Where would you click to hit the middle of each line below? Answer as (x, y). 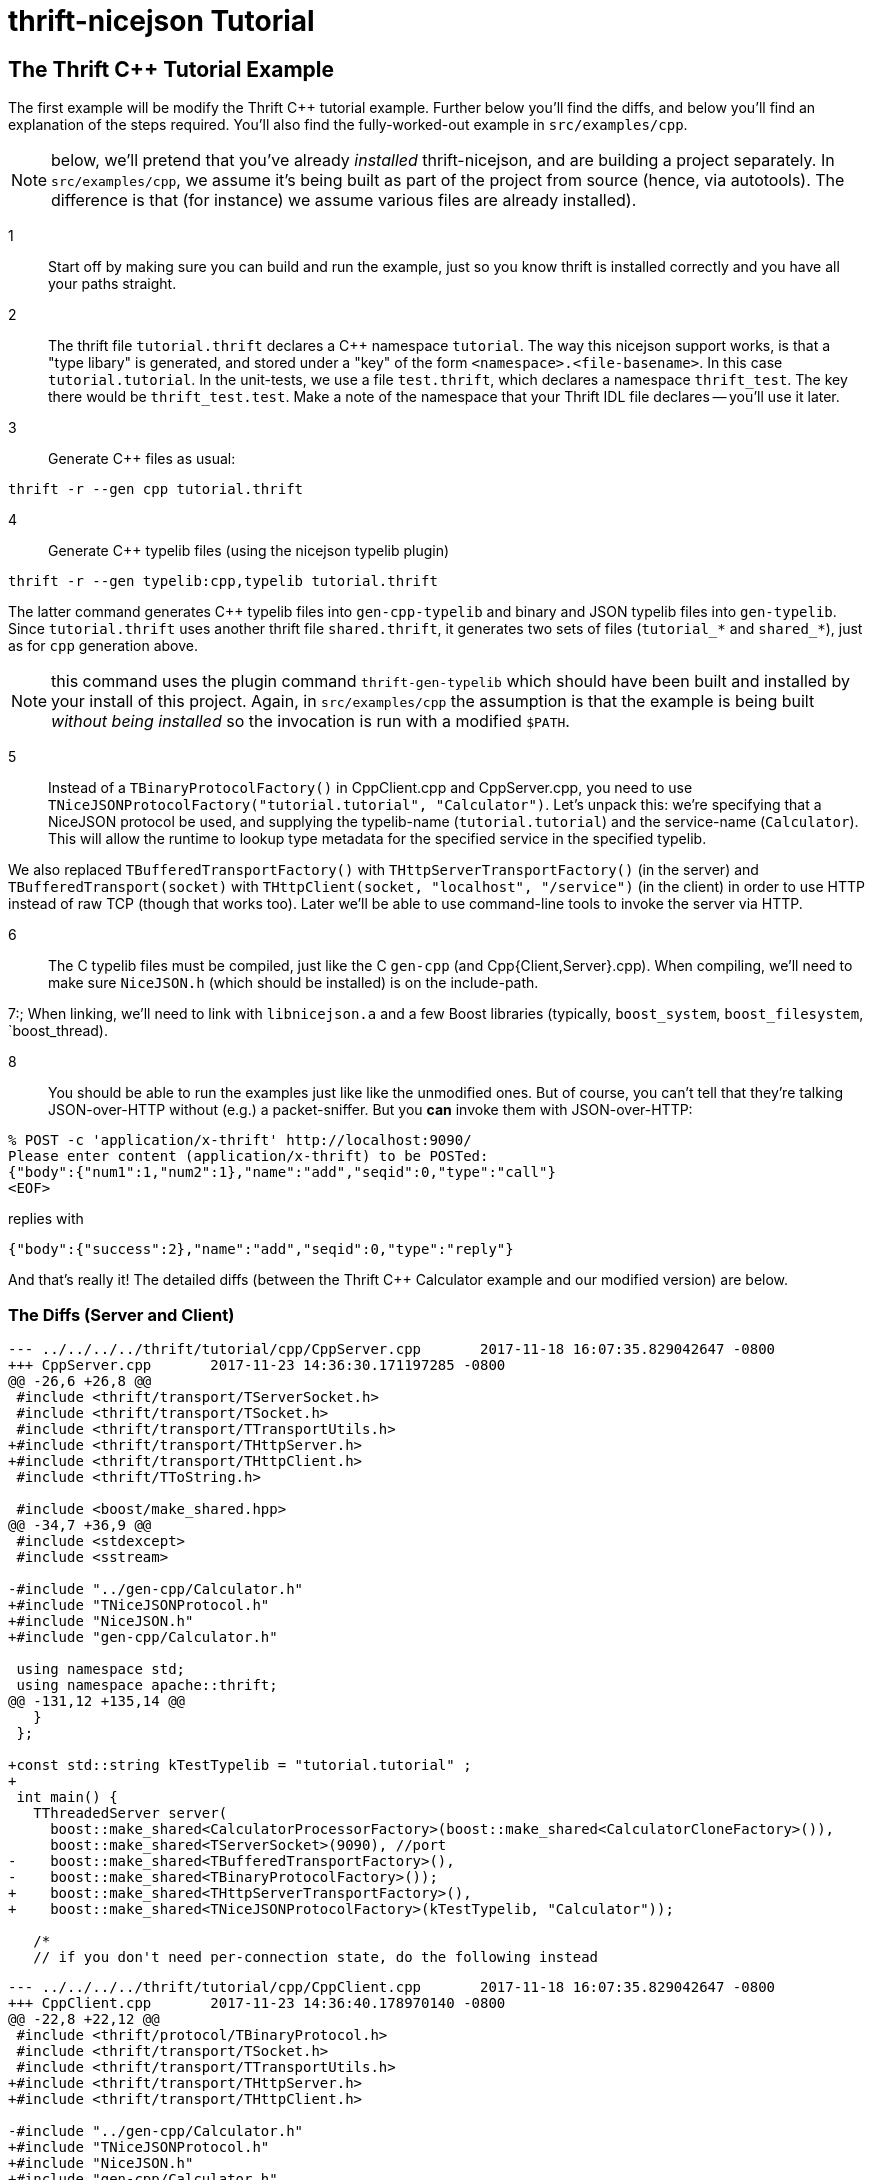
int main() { (67, 1796)
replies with (46, 1219)
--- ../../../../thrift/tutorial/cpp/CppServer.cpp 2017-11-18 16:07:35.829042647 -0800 (392, 1348)
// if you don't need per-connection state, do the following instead (316, 1956)
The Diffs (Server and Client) (121, 1314)
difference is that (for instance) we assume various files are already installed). (344, 200)
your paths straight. (112, 284)
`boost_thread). (58, 1031)
